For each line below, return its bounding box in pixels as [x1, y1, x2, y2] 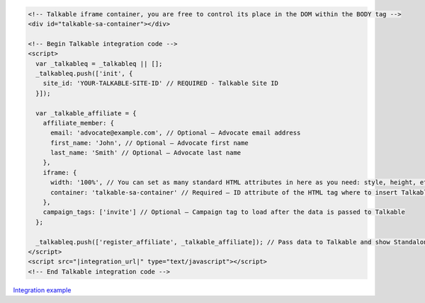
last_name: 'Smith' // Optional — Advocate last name [50, 149, 242, 157]
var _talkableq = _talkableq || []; [35, 59, 163, 67]
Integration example [13, 285, 72, 294]
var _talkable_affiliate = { [35, 109, 137, 117]
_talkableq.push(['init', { [35, 69, 133, 77]
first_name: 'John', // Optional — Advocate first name [50, 139, 249, 147]
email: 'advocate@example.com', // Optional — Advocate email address [50, 129, 301, 137]
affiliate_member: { [42, 119, 115, 127]
